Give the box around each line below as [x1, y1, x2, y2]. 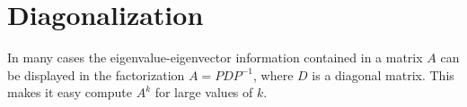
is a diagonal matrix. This [312, 65, 454, 84]
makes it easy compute [7, 83, 132, 102]
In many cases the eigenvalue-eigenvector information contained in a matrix [7, 48, 423, 67]
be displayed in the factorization [7, 65, 185, 84]
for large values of [154, 83, 253, 102]
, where [253, 65, 294, 84]
